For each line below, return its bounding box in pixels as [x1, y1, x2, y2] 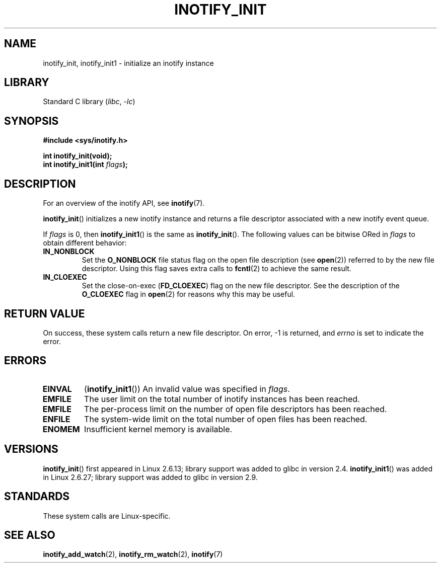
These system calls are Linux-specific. [43, 511, 171, 520]
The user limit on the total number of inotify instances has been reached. [84, 393, 360, 404]
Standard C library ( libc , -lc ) [43, 97, 135, 106]
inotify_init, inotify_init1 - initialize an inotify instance [43, 58, 214, 67]
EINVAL [42, 383, 72, 394]
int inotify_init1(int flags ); [43, 160, 128, 169]
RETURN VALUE [4, 307, 85, 320]
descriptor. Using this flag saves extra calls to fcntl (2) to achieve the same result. [82, 264, 351, 273]
